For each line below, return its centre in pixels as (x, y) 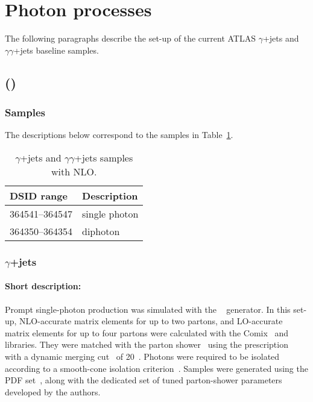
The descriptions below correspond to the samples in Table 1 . (119, 135)
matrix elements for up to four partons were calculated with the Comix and (147, 332)
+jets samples (104, 157)
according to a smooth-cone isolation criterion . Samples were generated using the (156, 368)
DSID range (39, 195)
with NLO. (74, 171)
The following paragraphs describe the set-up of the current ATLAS (130, 38)
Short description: (43, 286)
